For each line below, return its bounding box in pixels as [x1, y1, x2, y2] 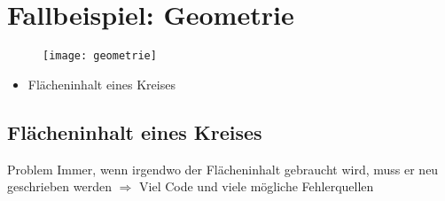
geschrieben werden [7, 177, 112, 196]
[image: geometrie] [43, 50, 157, 63]
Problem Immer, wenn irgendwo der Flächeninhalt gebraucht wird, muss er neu [7, 159, 439, 178]
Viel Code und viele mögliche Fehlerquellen [139, 177, 374, 196]
